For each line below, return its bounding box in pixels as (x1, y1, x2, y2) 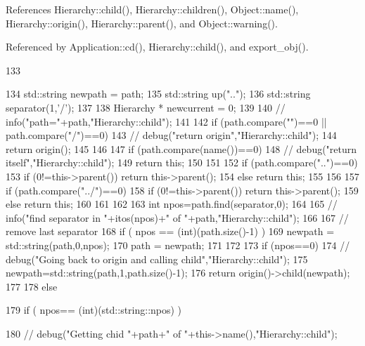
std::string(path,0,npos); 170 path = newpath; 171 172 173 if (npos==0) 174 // (6, 237, 350, 252)
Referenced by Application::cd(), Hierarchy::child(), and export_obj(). (6, 39, 309, 54)
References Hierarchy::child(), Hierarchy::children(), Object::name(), (6, 2, 299, 16)
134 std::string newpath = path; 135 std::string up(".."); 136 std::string (6, 86, 311, 101)
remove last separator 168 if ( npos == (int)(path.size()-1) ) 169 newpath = (6, 224, 335, 239)
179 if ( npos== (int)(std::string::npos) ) (6, 302, 182, 317)
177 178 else (6, 279, 58, 293)
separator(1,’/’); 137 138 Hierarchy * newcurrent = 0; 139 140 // (6, 100, 286, 114)
